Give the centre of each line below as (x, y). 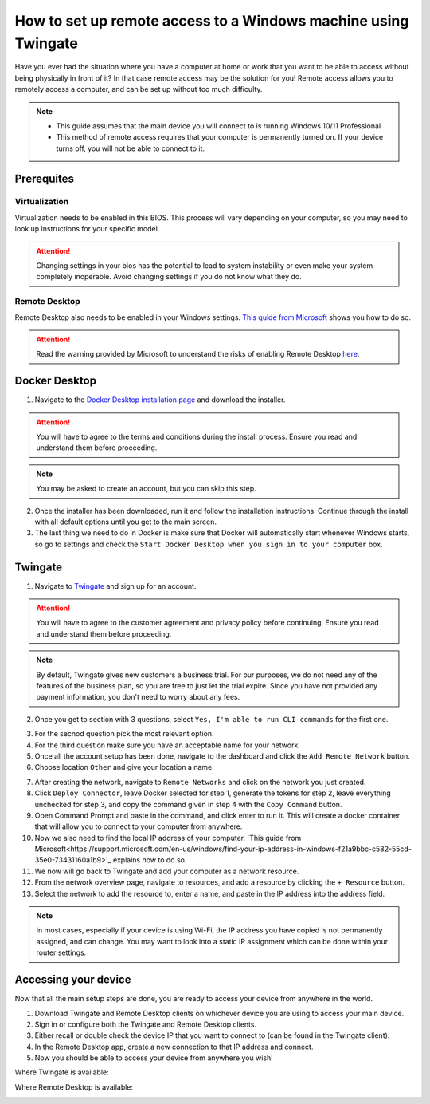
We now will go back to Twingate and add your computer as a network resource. (167, 871)
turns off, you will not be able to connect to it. (131, 148)
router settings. (61, 952)
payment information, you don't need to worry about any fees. (138, 697)
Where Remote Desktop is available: (74, 1087)
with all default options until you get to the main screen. (125, 522)
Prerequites (45, 178)
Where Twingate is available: (62, 1072)
